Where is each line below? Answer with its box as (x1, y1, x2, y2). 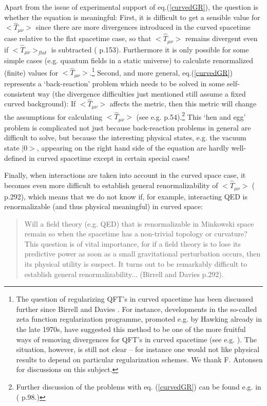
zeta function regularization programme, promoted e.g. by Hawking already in (16, 313, 262, 324)
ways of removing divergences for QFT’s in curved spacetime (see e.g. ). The (16, 334, 257, 344)
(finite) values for (4, 67, 59, 78)
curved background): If (4, 98, 76, 109)
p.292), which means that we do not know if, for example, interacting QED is (4, 191, 247, 201)
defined (4, 152, 27, 163)
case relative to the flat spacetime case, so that (4, 33, 151, 44)
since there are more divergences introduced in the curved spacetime (35, 22, 251, 32)
